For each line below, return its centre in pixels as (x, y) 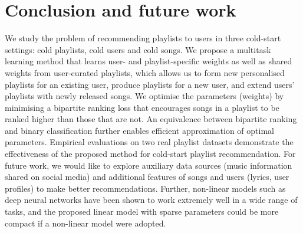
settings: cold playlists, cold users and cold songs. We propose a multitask (138, 49)
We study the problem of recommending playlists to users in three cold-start (143, 38)
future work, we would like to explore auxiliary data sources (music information (149, 165)
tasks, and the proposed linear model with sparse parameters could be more (142, 211)
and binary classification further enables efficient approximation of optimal (139, 130)
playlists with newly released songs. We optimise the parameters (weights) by (144, 96)
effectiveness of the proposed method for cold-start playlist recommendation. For (150, 154)
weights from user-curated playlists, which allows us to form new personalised (145, 72)
